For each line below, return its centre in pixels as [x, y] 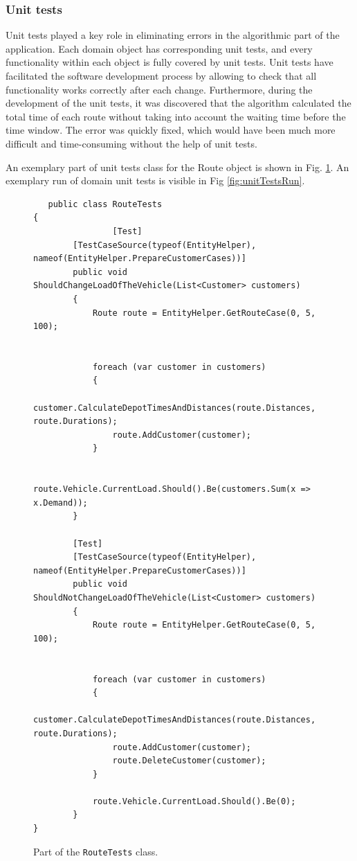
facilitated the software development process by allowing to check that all [161, 76]
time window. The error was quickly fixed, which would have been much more [171, 130]
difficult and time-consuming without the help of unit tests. [131, 143]
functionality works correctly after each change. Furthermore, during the [159, 89]
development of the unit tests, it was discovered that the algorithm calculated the [178, 103]
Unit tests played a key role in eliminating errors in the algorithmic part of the [173, 35]
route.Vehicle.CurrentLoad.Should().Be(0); [194, 801]
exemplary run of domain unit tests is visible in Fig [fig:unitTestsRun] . [155, 180]
